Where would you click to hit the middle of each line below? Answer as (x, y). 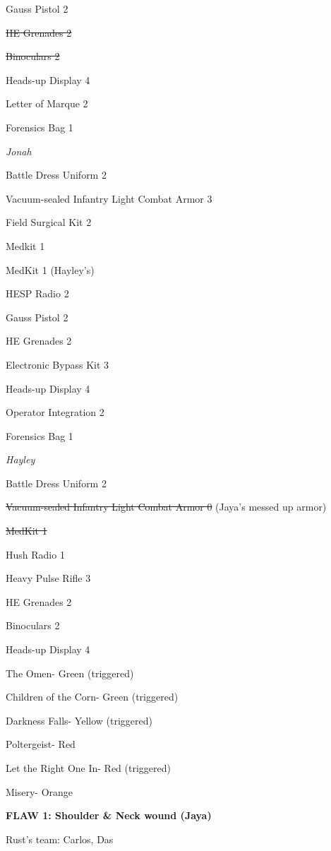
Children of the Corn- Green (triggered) (92, 697)
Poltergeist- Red (41, 744)
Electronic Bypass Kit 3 (58, 364)
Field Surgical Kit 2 (49, 222)
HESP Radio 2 (37, 293)
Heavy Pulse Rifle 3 (48, 578)
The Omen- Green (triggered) (70, 673)
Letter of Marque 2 (47, 103)
